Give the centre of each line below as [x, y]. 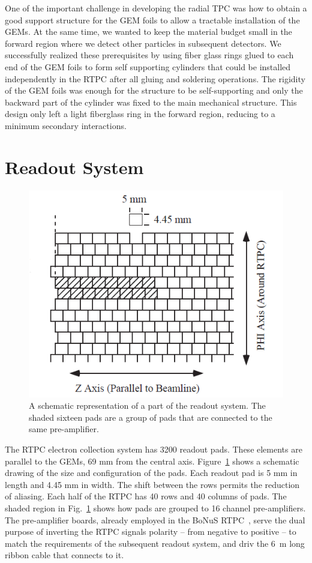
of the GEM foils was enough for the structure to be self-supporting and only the [154, 90]
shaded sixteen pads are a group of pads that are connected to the [151, 417]
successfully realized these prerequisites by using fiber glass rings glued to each [149, 55]
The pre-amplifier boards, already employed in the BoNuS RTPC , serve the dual [155, 519]
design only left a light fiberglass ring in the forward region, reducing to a [140, 114]
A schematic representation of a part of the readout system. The [147, 405]
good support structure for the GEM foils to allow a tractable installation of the [152, 20]
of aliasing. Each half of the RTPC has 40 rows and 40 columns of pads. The [146, 496]
